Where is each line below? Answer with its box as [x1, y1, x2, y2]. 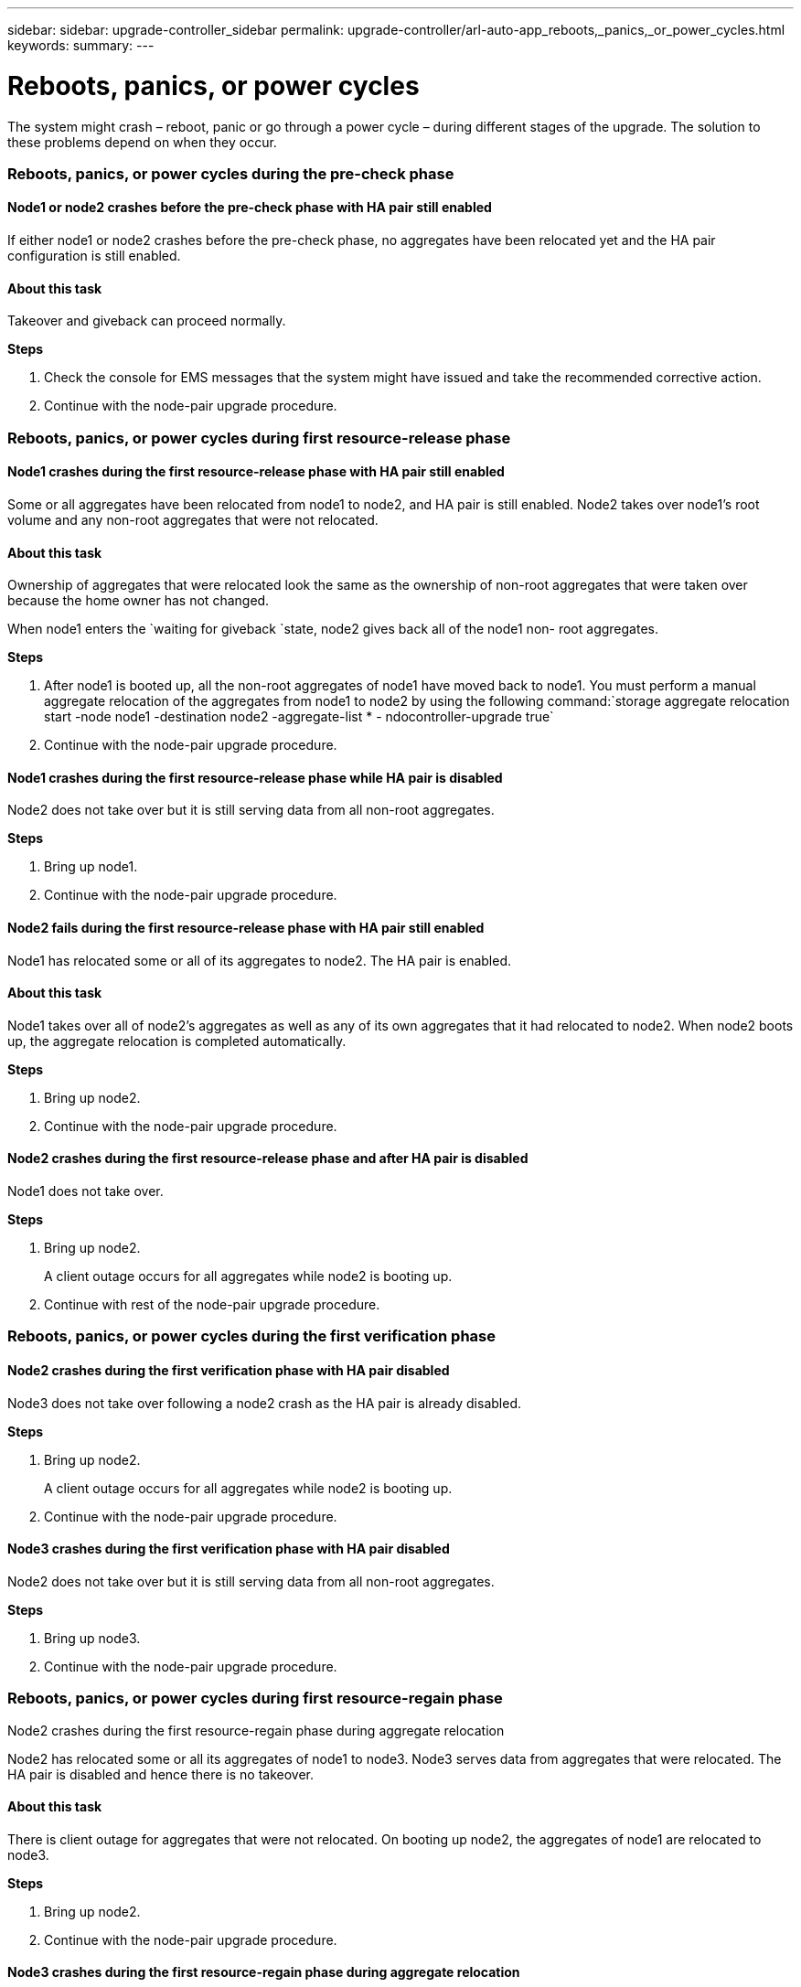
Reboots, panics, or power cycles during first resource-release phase [7, 428, 511, 447]
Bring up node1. [44, 859, 138, 875]
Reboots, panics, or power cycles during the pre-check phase [7, 164, 454, 183]
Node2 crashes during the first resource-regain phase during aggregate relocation [7, 1722, 505, 1738]
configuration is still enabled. [7, 248, 181, 264]
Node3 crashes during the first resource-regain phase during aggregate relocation [7, 1964, 520, 1981]
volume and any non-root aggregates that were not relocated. [7, 511, 379, 528]
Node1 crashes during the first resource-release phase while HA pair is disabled [7, 769, 503, 785]
